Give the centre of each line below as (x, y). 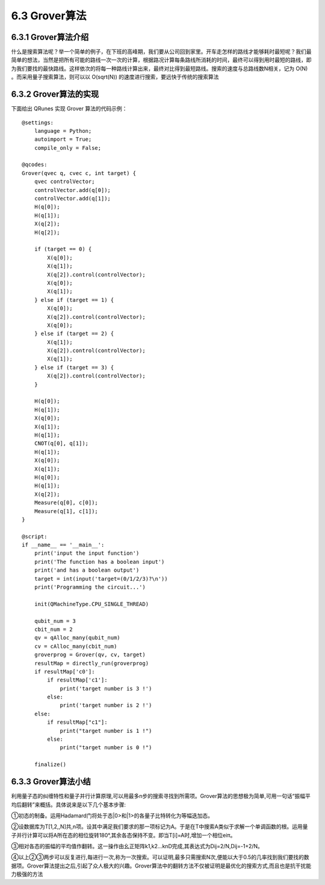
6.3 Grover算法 (49, 16)
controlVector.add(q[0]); (73, 190)
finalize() (50, 765)
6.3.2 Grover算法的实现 (55, 94)
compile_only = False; (68, 148)
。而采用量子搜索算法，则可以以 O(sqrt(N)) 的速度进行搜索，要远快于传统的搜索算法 (115, 77)
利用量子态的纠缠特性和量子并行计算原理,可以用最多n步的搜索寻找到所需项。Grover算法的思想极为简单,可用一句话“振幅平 (161, 796)
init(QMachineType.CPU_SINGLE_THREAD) (91, 604)
